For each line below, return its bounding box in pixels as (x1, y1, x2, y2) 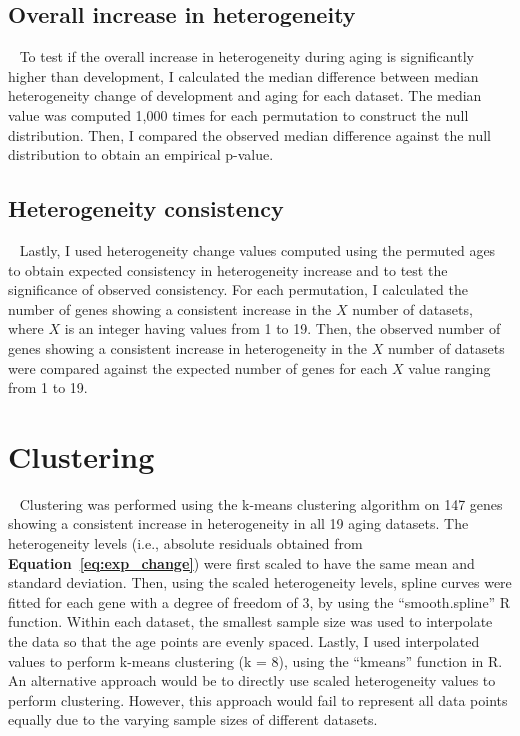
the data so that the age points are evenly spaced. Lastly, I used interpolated (8, 631, 480, 651)
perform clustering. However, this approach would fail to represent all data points (8, 689, 508, 710)
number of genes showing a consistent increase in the (8, 298, 332, 319)
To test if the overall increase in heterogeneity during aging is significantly (19, 46, 474, 67)
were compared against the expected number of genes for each (8, 357, 388, 378)
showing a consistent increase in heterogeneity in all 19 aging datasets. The (8, 513, 469, 534)
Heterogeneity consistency (8, 193, 284, 224)
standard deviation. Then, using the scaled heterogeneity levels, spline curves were (8, 572, 512, 593)
